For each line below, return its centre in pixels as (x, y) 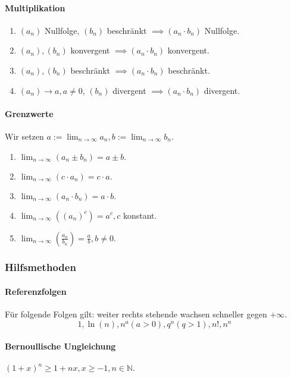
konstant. (140, 215)
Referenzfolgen (36, 291)
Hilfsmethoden (40, 267)
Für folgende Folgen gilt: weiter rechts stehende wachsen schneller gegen (136, 314)
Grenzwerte (29, 113)
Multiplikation (35, 7)
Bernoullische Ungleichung (60, 346)
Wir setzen (24, 136)
